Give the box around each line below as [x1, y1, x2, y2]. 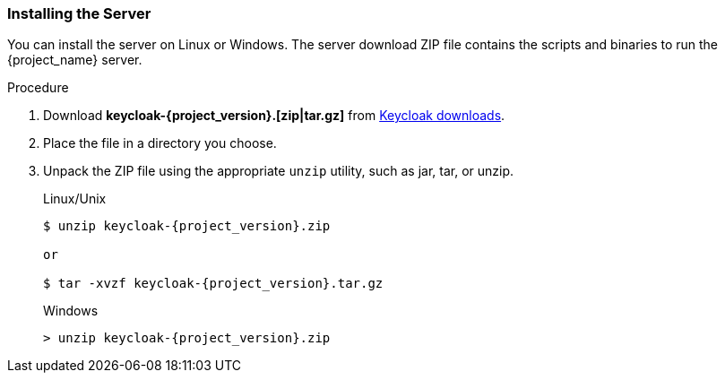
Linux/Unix [43, 191, 107, 207]
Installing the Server [7, 4, 151, 22]
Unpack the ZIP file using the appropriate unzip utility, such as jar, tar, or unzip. [43, 163, 514, 179]
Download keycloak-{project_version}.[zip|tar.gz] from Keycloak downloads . [43, 108, 505, 124]
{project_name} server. [7, 52, 142, 68]
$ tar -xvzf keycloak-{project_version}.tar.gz [43, 276, 384, 291]
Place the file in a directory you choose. [43, 135, 277, 151]
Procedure [7, 80, 69, 96]
